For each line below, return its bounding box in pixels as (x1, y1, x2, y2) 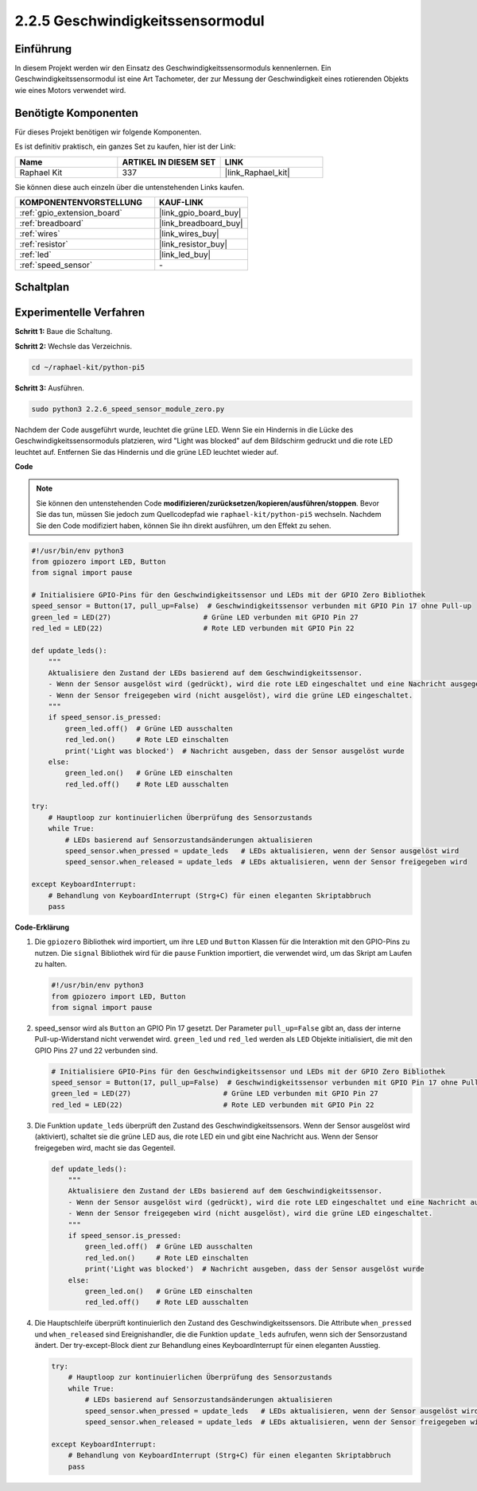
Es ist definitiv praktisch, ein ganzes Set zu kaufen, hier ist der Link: (14, 142, 236, 151)
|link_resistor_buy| (159, 239, 228, 250)
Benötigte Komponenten (14, 106, 139, 119)
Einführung (14, 42, 72, 56)
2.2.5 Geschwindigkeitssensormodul (14, 12, 266, 29)
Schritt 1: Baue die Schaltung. (14, 327, 113, 336)
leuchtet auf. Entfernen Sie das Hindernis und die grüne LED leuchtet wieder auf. (14, 447, 278, 456)
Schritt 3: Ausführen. (14, 382, 85, 393)
